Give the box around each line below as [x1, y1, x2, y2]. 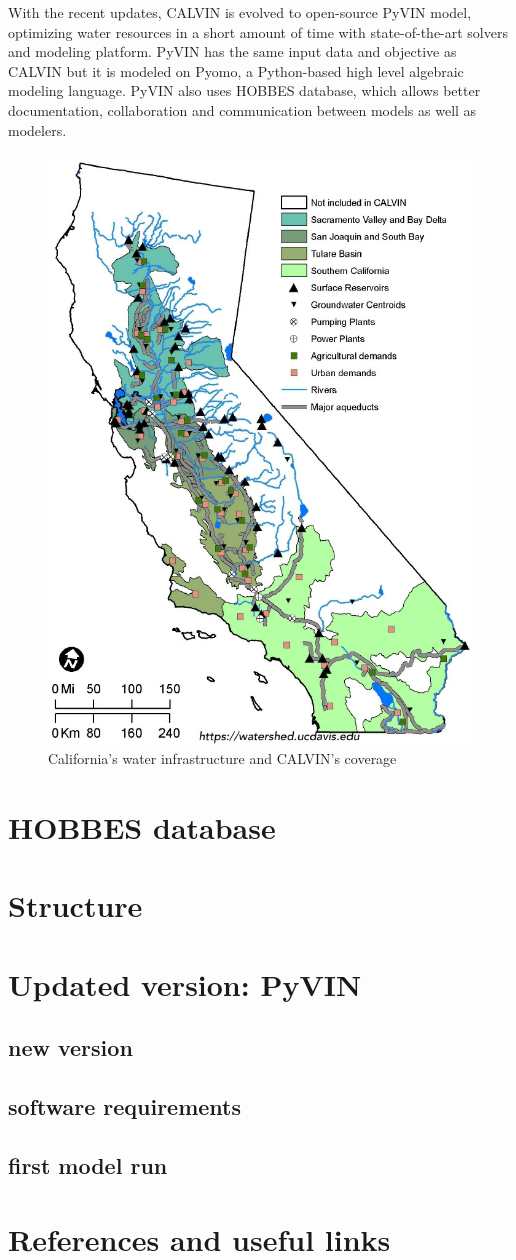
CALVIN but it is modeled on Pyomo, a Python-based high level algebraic [8, 60, 464, 81]
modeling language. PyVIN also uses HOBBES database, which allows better [8, 80, 481, 101]
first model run [8, 1149, 168, 1180]
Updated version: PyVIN [8, 963, 362, 1004]
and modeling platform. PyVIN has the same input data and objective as [8, 41, 457, 62]
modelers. [8, 119, 67, 140]
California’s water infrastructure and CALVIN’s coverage [48, 748, 397, 769]
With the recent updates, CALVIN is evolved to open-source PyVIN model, [8, 2, 472, 22]
